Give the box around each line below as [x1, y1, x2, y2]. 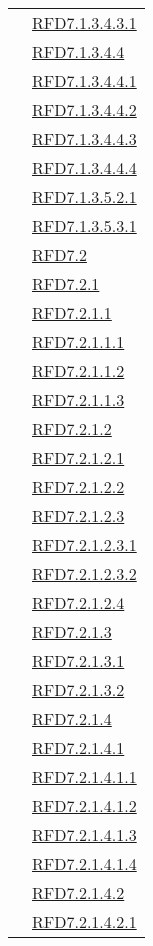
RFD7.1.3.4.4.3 [32, 127, 137, 150]
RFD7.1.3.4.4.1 [32, 69, 137, 92]
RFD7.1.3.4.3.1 [32, 11, 137, 34]
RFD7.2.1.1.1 [32, 330, 125, 353]
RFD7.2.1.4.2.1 [32, 910, 137, 933]
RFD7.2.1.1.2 [32, 359, 125, 382]
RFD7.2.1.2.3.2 [32, 562, 137, 585]
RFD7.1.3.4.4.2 [32, 98, 137, 121]
